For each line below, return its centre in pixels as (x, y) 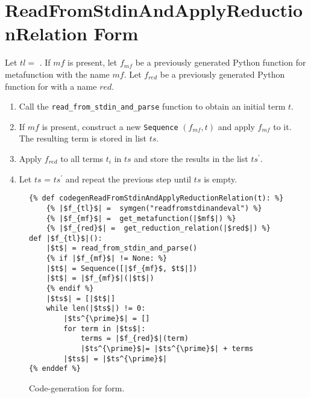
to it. (282, 126)
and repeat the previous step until (128, 179)
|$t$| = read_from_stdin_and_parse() (122, 248)
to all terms (82, 158)
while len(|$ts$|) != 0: (96, 309)
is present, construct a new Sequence (110, 126)
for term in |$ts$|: (105, 328)
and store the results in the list (191, 158)
